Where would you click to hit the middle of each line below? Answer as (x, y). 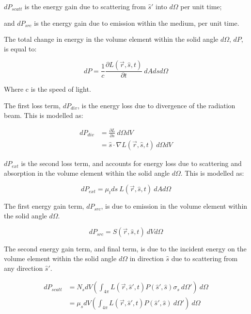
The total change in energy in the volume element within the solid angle (111, 39)
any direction (24, 268)
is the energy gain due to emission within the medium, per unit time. (137, 23)
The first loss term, (32, 105)
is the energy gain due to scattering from (85, 6)
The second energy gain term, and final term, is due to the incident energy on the (125, 249)
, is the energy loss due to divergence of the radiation (156, 105)
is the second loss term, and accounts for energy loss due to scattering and (131, 163)
